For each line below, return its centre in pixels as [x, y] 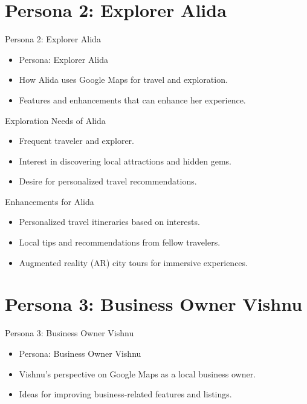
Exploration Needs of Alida [55, 120]
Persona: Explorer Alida [64, 59]
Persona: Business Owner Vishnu [80, 353]
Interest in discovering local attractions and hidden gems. [125, 161]
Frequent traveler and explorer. [76, 141]
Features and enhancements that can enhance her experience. [132, 99]
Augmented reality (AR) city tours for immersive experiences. [133, 262]
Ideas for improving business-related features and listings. [125, 394]
